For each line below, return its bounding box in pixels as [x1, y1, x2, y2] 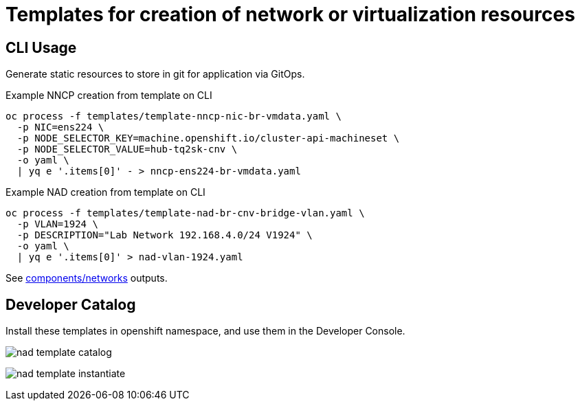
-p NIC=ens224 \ [16, 122, 104, 133]
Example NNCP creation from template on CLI [5, 89, 212, 102]
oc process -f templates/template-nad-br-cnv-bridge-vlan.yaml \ [5, 207, 365, 219]
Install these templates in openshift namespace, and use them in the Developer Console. [5, 325, 405, 337]
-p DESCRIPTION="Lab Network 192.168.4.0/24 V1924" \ [16, 229, 313, 241]
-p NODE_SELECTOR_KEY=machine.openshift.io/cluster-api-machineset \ [16, 133, 400, 144]
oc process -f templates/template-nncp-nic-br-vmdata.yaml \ [5, 111, 342, 122]
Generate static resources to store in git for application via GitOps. [5, 68, 305, 80]
